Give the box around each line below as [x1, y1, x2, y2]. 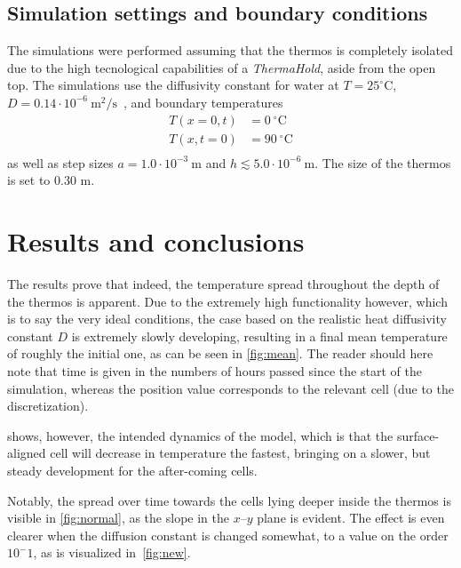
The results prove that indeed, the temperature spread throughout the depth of [7, 274, 440, 292]
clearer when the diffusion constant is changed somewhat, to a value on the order [7, 525, 449, 544]
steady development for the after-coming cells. [7, 460, 258, 479]
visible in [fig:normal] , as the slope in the [7, 508, 229, 527]
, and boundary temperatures [123, 92, 283, 111]
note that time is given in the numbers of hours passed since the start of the [7, 361, 422, 380]
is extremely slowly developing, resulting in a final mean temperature [71, 326, 448, 345]
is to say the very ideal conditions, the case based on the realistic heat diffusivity [7, 309, 447, 328]
